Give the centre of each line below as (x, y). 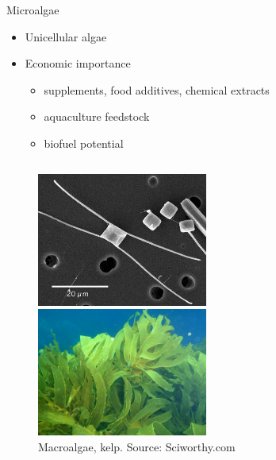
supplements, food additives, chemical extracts (157, 89)
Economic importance (78, 63)
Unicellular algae (66, 36)
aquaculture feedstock (97, 116)
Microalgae (33, 10)
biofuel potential (84, 143)
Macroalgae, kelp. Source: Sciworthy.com (137, 446)
